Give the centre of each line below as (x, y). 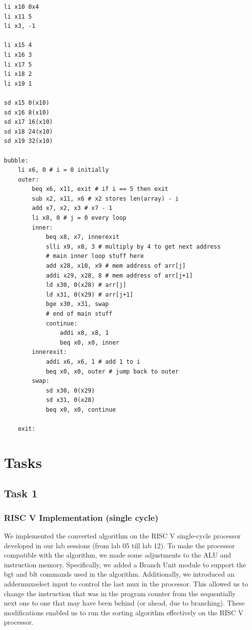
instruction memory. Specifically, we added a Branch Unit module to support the (125, 564)
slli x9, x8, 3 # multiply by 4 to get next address (133, 246)
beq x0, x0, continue (81, 409)
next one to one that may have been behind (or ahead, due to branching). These (124, 603)
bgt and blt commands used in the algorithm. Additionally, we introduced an (119, 574)
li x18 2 (18, 74)
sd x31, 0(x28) (70, 400)
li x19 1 (18, 83)
